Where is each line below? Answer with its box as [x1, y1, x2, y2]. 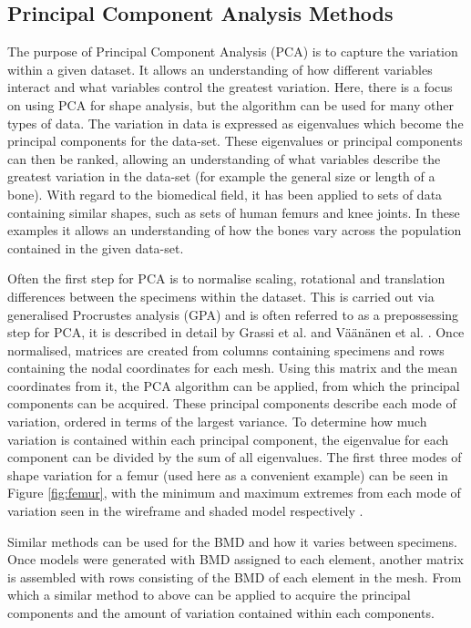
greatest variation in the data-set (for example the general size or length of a [7, 167, 435, 186]
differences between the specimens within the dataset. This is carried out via [7, 286, 435, 305]
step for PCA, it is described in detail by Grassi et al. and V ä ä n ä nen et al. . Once [7, 323, 465, 342]
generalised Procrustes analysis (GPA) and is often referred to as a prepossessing [7, 304, 459, 324]
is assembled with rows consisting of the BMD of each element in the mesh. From [7, 567, 462, 586]
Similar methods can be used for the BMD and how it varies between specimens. [7, 531, 457, 551]
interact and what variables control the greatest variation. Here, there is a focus [7, 77, 453, 97]
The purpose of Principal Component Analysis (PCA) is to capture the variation [7, 42, 458, 61]
